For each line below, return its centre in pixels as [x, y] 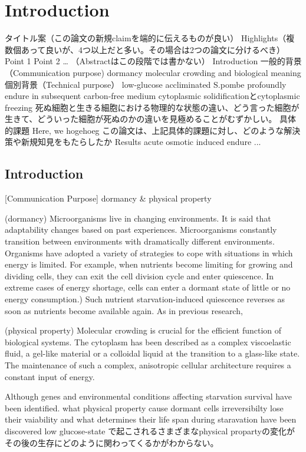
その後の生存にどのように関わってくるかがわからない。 [112, 442]
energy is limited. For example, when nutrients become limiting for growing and [149, 264]
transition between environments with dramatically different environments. [140, 241]
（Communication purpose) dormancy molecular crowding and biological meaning [153, 72]
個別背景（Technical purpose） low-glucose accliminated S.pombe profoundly [146, 84]
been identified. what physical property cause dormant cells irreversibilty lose [144, 408]
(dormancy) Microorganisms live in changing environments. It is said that [138, 218]
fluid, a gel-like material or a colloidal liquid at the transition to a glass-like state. [152, 353]
